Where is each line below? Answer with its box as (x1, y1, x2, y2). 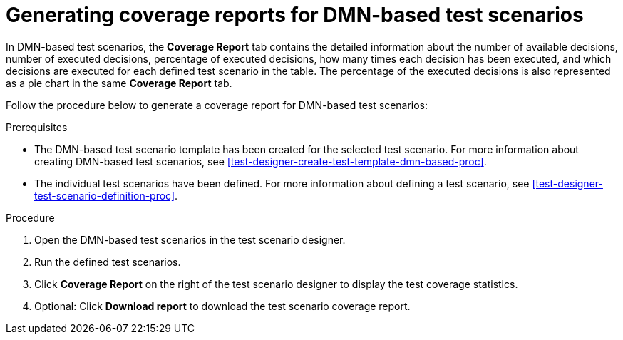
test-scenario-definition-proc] (34, 189, 175, 202)
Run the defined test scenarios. (34, 255, 181, 268)
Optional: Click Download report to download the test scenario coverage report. (34, 299, 411, 312)
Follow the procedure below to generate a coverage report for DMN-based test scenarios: (6, 98, 428, 111)
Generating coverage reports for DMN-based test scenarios (6, 3, 584, 27)
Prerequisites (6, 120, 68, 133)
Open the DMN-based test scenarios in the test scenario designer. (34, 233, 346, 246)
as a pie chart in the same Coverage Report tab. (6, 76, 232, 89)
